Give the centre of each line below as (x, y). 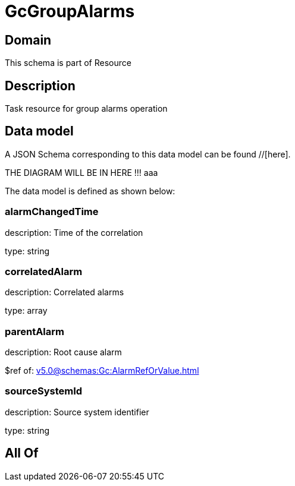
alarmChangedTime (52, 212)
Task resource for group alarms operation (86, 109)
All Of (22, 453)
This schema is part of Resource (68, 63)
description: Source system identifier (77, 412)
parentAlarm (35, 331)
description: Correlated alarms (65, 292)
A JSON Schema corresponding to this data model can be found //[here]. (148, 154)
